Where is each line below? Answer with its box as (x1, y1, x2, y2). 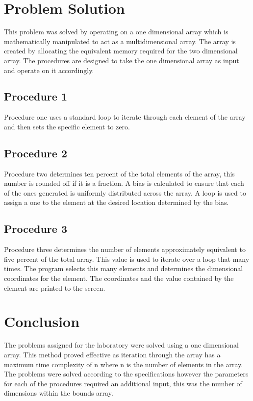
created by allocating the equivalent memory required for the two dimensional (4, 46, 238, 56)
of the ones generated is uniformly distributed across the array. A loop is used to (4, 187, 246, 198)
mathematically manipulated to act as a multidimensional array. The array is (4, 36, 236, 46)
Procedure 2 (4, 145, 67, 160)
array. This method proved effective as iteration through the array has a (4, 349, 221, 359)
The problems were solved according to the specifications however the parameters (4, 369, 249, 379)
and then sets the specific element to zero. (4, 121, 130, 131)
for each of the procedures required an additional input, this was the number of (4, 378, 242, 388)
